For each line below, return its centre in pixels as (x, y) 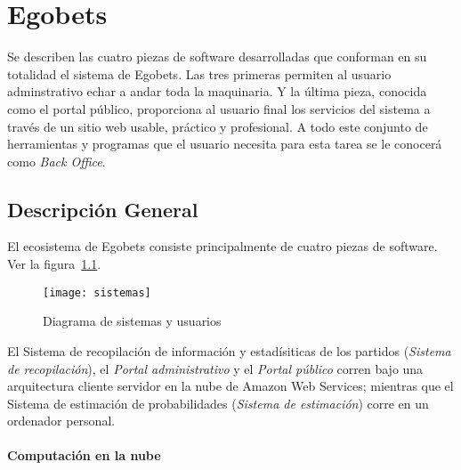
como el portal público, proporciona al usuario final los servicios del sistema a (219, 108)
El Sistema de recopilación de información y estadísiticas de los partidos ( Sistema (229, 350)
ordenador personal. (61, 421)
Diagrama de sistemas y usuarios (132, 321)
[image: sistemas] (97, 292)
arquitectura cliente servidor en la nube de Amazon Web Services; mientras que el (230, 386)
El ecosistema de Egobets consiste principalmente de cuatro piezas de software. (222, 246)
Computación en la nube (84, 455)
